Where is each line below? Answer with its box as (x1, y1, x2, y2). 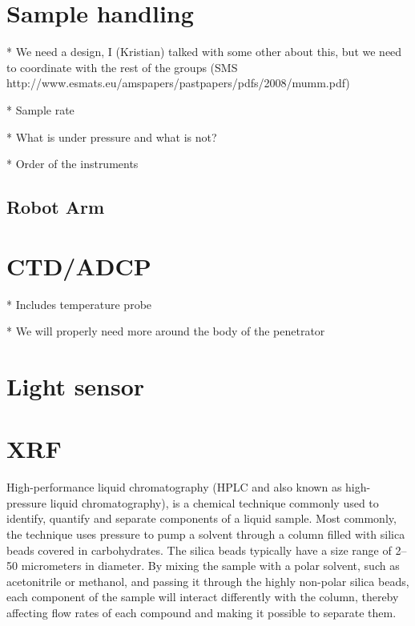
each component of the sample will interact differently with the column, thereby (6, 588, 399, 605)
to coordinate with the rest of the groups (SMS (6, 58, 238, 75)
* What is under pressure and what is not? (6, 128, 217, 145)
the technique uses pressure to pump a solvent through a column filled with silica (6, 526, 405, 543)
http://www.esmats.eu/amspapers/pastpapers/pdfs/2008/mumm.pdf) (6, 74, 350, 91)
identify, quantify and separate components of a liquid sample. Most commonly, (6, 510, 397, 527)
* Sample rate (6, 101, 75, 118)
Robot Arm (6, 195, 105, 219)
